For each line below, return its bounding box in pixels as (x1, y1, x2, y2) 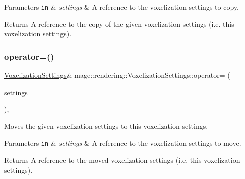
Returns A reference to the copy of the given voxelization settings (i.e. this (4, 18, 234, 29)
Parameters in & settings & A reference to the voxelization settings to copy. (4, 2, 239, 12)
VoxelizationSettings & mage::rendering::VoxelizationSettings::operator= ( (4, 70, 230, 80)
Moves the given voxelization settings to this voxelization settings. (4, 120, 208, 131)
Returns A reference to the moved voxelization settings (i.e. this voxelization (4, 155, 240, 165)
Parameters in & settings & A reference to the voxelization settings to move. (4, 138, 241, 148)
